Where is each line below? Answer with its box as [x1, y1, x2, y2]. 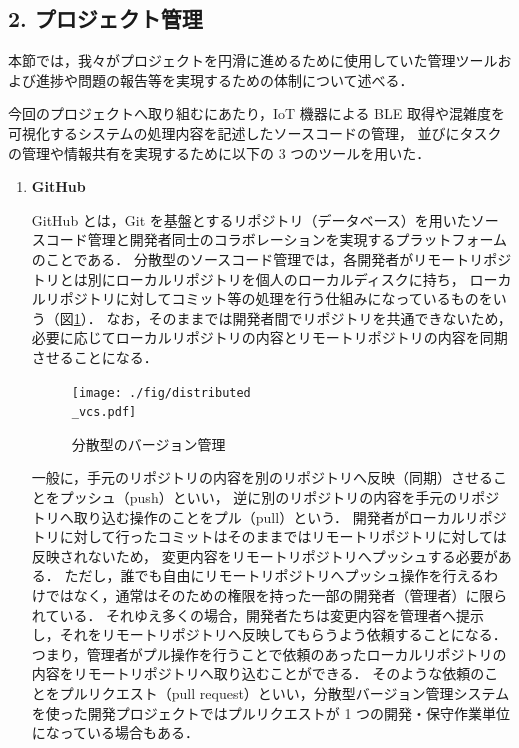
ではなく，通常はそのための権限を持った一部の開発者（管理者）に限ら [45, 584, 508, 605]
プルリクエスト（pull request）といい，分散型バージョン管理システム [59, 682, 510, 703]
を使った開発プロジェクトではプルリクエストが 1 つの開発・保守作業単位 [31, 702, 511, 723]
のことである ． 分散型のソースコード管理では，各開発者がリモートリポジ [31, 248, 512, 269]
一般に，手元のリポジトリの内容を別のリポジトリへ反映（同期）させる [31, 467, 494, 488]
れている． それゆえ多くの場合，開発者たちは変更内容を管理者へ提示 [31, 604, 485, 625]
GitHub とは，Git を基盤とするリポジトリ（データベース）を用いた [31, 209, 471, 230]
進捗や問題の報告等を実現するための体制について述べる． [35, 69, 414, 90]
